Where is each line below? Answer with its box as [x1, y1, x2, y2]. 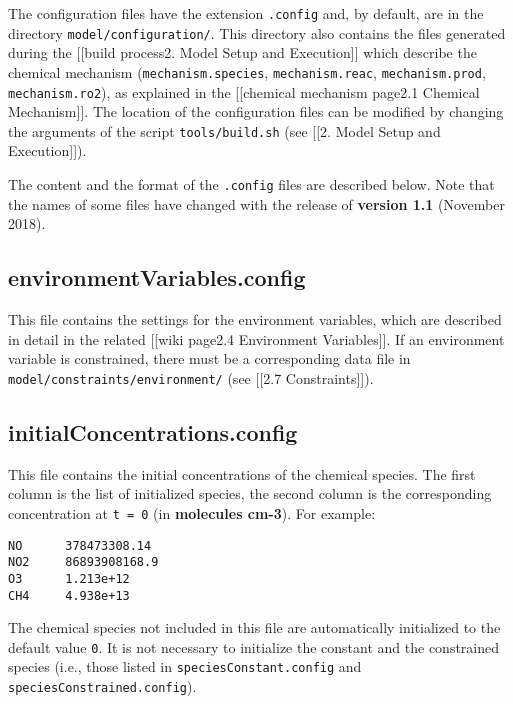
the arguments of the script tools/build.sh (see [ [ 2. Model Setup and [8, 120, 441, 141]
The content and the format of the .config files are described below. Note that [8, 174, 495, 195]
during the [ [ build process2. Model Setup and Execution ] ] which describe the [8, 42, 477, 63]
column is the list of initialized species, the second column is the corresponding [8, 483, 492, 504]
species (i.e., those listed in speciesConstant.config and [8, 656, 362, 677]
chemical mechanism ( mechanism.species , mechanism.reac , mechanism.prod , [8, 61, 486, 82]
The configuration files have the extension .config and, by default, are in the [8, 3, 484, 23]
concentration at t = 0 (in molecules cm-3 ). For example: [8, 502, 376, 523]
